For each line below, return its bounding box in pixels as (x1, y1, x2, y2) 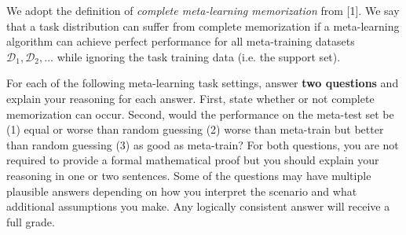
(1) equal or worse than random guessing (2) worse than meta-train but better (6, 121, 384, 138)
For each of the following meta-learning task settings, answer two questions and (6, 75, 399, 91)
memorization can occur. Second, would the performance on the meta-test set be (6, 105, 394, 122)
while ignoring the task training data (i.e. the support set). (57, 48, 341, 64)
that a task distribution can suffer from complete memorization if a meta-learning (6, 17, 400, 34)
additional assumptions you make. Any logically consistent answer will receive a (6, 198, 390, 215)
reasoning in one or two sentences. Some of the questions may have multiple (6, 167, 371, 183)
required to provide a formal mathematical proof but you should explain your (6, 152, 379, 168)
